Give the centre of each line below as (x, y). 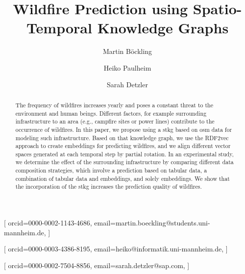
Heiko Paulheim (127, 67)
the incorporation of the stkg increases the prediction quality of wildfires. (109, 187)
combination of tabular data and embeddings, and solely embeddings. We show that (122, 178)
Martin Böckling (127, 51)
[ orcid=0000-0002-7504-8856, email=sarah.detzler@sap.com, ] (97, 265)
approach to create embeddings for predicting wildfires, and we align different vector (123, 146)
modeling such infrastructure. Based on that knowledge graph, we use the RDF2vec (122, 137)
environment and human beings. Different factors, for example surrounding (111, 113)
